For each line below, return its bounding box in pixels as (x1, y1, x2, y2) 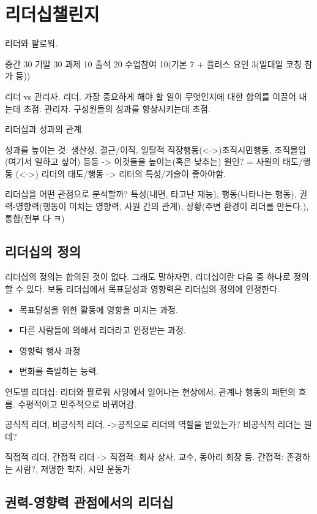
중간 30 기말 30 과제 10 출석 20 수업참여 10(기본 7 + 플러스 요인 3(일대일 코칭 (5, 57, 302, 70)
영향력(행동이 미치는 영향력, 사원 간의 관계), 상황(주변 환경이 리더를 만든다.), (15, 200, 309, 213)
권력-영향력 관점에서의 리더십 (5, 492, 174, 511)
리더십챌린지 (5, 1, 100, 26)
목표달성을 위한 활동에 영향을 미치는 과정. (19, 303, 178, 316)
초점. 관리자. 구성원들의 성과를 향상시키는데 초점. (23, 102, 211, 115)
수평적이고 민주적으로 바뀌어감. (18, 397, 136, 410)
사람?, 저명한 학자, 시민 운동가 (15, 462, 131, 475)
